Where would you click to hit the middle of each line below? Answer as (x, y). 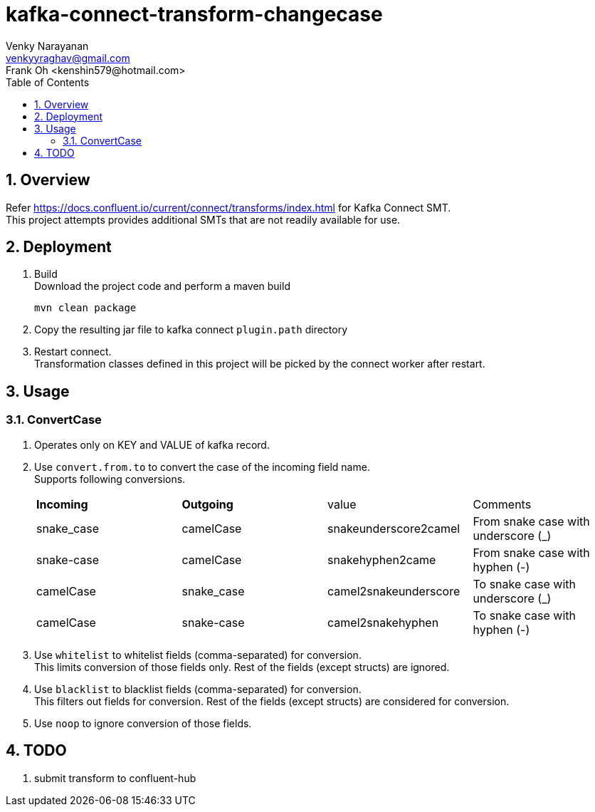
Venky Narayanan (47, 46)
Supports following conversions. (110, 479)
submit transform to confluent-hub (115, 778)
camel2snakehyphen (383, 622)
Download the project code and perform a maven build (162, 286)
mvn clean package (85, 308)
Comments (502, 504)
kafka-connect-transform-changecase (194, 14)
